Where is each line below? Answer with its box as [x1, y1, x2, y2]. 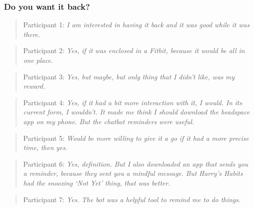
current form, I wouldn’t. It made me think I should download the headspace [23, 107, 250, 117]
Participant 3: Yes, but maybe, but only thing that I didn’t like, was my [23, 71, 235, 81]
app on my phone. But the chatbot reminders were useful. [23, 116, 195, 126]
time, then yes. [23, 142, 68, 152]
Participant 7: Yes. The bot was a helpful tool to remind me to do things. [23, 194, 241, 204]
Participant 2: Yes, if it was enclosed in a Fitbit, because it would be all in [23, 45, 245, 56]
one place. [23, 55, 53, 65]
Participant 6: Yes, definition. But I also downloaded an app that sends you [23, 158, 248, 169]
